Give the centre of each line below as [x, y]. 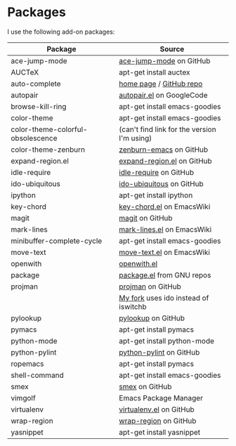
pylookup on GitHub [152, 318]
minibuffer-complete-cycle [57, 241]
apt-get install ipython [156, 195]
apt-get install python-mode [167, 341]
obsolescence [34, 138]
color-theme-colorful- [49, 129]
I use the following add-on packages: [61, 32]
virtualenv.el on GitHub [157, 409]
